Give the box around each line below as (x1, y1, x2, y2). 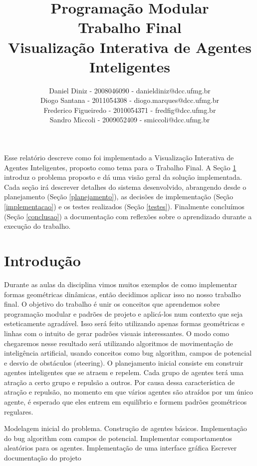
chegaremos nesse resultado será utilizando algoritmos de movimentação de (4, 338, 233, 348)
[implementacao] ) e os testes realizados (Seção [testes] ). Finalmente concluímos (4, 201, 245, 212)
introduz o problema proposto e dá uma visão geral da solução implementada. (4, 172, 242, 182)
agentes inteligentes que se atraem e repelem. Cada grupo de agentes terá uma (4, 367, 244, 378)
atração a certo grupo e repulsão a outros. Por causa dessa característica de (4, 377, 235, 387)
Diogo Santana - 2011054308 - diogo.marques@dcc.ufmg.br (40, 95, 220, 105)
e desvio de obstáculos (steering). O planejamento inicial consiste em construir (4, 357, 244, 368)
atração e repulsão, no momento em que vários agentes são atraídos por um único (4, 387, 253, 397)
